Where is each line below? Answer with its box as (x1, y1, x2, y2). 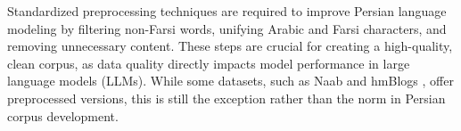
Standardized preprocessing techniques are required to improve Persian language (7, 2, 447, 20)
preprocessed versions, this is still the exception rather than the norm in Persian (7, 88, 446, 107)
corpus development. (7, 106, 119, 125)
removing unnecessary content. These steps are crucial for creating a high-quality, (7, 37, 453, 55)
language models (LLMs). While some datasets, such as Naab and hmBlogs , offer (7, 71, 454, 90)
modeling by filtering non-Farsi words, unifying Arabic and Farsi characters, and (7, 19, 447, 37)
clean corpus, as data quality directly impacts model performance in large (7, 53, 410, 72)
